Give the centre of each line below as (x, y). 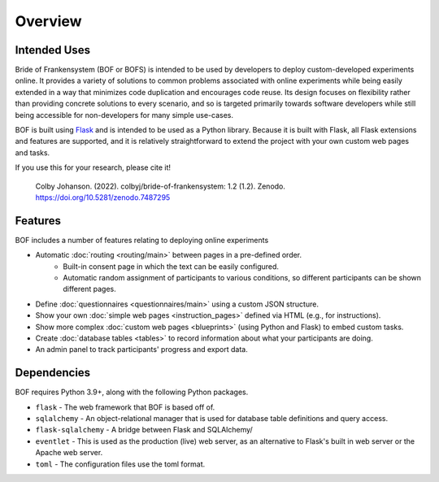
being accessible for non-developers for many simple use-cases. (124, 115)
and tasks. (33, 152)
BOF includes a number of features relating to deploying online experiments (142, 240)
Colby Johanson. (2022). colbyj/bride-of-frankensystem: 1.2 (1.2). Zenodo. (161, 186)
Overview (48, 21)
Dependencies (53, 373)
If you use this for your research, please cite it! (93, 167)
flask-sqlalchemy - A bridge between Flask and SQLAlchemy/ (144, 430)
